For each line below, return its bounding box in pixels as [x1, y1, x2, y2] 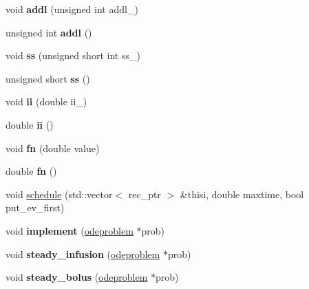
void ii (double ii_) [6, 94, 87, 109]
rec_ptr [128, 186, 161, 201]
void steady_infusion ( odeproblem [6, 246, 160, 261]
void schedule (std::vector [6, 186, 113, 201]
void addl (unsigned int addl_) [6, 2, 138, 16]
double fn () [6, 164, 57, 178]
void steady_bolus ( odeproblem [6, 270, 148, 284]
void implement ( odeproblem [6, 223, 134, 237]
